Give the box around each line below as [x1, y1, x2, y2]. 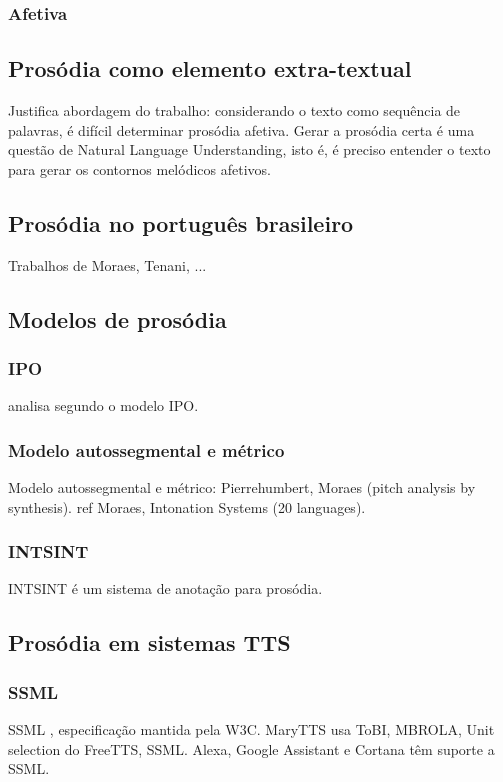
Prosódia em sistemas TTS [8, 627, 291, 658]
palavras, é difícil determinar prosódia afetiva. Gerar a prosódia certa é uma [8, 119, 475, 140]
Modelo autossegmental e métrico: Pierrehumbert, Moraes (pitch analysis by [8, 477, 476, 498]
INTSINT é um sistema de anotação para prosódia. [8, 578, 323, 599]
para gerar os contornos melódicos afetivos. [8, 158, 271, 179]
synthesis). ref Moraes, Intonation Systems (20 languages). [8, 496, 366, 517]
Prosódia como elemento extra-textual [8, 53, 412, 84]
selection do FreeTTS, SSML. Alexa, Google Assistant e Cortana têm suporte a [8, 738, 495, 759]
